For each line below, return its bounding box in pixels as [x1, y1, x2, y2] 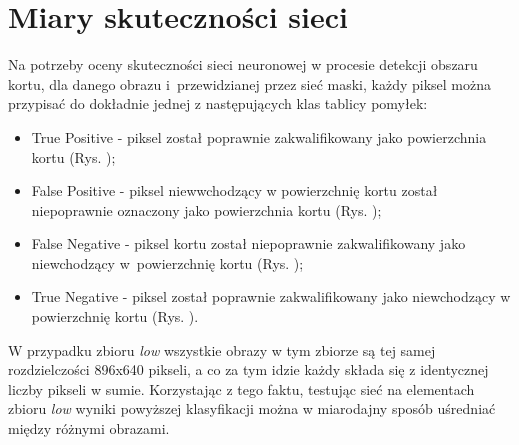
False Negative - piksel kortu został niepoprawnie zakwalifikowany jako [31, 233, 466, 254]
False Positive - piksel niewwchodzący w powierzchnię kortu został [31, 180, 438, 201]
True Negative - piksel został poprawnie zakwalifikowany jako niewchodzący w [31, 286, 511, 307]
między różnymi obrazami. [8, 418, 170, 439]
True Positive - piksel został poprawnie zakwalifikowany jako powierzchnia [31, 126, 487, 147]
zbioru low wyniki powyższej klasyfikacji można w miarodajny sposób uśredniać [8, 398, 496, 419]
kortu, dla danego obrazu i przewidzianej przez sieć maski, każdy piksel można [8, 73, 491, 94]
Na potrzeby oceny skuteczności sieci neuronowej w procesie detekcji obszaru [8, 54, 478, 75]
